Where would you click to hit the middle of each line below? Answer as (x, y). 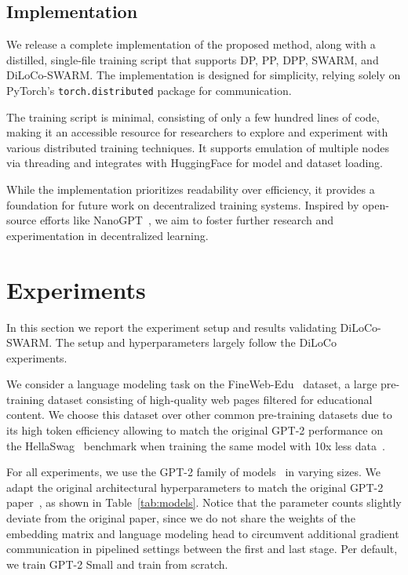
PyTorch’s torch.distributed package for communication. (149, 90)
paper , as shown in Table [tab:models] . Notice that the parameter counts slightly (204, 502)
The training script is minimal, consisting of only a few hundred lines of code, (193, 116)
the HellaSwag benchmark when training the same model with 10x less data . (196, 445)
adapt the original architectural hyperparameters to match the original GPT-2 (195, 487)
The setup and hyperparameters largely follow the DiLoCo (196, 342)
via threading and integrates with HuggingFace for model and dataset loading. (195, 163)
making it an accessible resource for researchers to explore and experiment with (197, 132)
